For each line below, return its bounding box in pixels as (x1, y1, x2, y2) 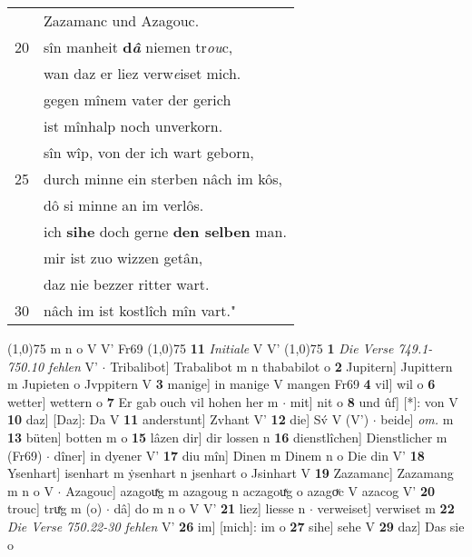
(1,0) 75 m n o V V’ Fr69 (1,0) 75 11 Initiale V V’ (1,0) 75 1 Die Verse (7, 339, 394, 357)
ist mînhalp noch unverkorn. (44, 115, 223, 136)
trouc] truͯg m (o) (7, 499, 103, 518)
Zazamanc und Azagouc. (44, 10, 200, 31)
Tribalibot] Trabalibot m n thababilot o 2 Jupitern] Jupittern (110, 356, 453, 375)
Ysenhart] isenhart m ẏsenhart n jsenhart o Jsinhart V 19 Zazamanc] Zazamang (7, 463, 454, 482)
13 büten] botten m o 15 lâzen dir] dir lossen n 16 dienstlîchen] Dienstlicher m (7, 427, 447, 446)
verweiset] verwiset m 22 (317, 499, 455, 518)
